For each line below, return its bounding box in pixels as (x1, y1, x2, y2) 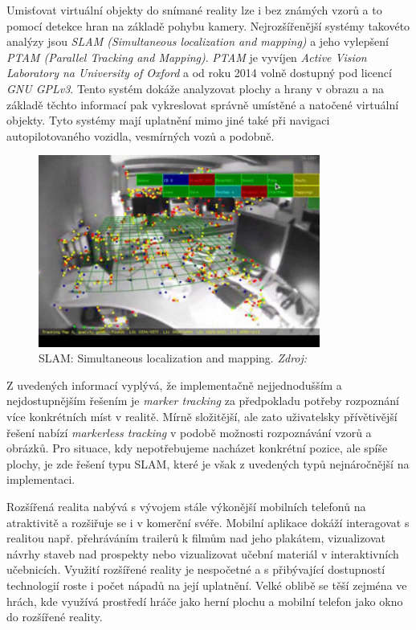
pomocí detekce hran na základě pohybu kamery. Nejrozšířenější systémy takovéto (6, 17, 410, 34)
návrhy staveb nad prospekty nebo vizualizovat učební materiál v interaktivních (6, 545, 399, 562)
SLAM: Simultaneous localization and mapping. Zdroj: (39, 350, 308, 366)
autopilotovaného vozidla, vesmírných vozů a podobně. (6, 127, 275, 144)
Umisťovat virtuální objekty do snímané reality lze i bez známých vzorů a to (6, 2, 382, 18)
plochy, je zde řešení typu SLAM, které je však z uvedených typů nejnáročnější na (6, 455, 410, 472)
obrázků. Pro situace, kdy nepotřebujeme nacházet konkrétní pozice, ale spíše (6, 440, 388, 456)
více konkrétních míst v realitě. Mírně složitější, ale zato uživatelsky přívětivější (6, 408, 398, 425)
